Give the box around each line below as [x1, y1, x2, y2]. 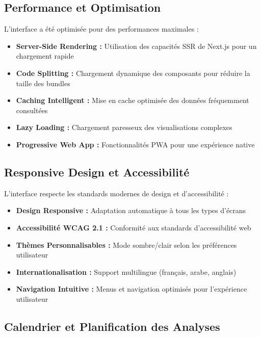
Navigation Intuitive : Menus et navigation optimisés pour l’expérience [16, 283, 247, 294]
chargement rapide [16, 50, 74, 61]
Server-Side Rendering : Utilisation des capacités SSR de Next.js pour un [16, 40, 257, 51]
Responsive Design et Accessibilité [4, 164, 190, 179]
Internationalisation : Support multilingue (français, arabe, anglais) [16, 266, 237, 277]
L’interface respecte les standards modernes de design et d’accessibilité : [4, 188, 229, 198]
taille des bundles [16, 77, 70, 88]
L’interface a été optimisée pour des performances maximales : [4, 23, 199, 34]
